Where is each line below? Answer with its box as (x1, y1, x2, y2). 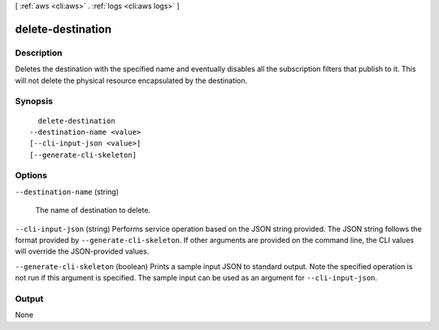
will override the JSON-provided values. (15, 246, 150, 256)
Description (15, 47, 63, 59)
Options (15, 170, 48, 181)
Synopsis (15, 96, 53, 107)
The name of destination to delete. (35, 206, 150, 215)
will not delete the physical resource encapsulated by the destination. (15, 76, 248, 85)
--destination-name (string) (15, 187, 120, 197)
